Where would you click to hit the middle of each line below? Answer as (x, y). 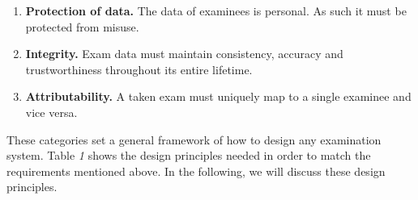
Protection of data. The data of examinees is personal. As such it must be (216, 10)
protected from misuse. (82, 26)
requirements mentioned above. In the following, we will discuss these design (196, 171)
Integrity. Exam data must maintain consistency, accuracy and (184, 54)
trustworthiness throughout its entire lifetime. (139, 69)
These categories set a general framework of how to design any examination (194, 139)
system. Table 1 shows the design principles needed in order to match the (189, 155)
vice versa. (51, 112)
